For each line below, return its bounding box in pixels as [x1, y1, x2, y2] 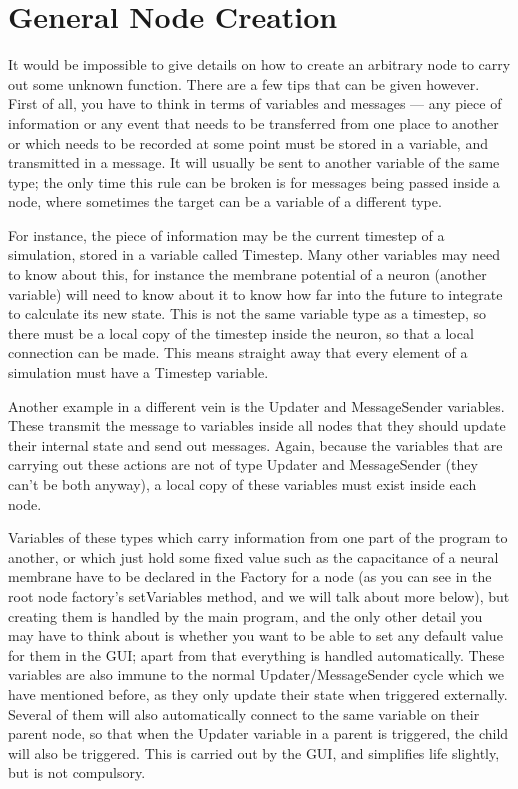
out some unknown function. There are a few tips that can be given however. [8, 73, 480, 94]
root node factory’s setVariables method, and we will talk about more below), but [8, 585, 510, 606]
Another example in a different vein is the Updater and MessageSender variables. [8, 395, 505, 416]
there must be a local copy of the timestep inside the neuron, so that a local [8, 322, 474, 343]
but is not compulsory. [8, 762, 146, 783]
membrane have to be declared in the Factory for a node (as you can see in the [8, 566, 492, 587]
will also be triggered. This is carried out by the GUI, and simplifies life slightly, [8, 742, 500, 763]
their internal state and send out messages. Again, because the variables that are [8, 434, 503, 455]
